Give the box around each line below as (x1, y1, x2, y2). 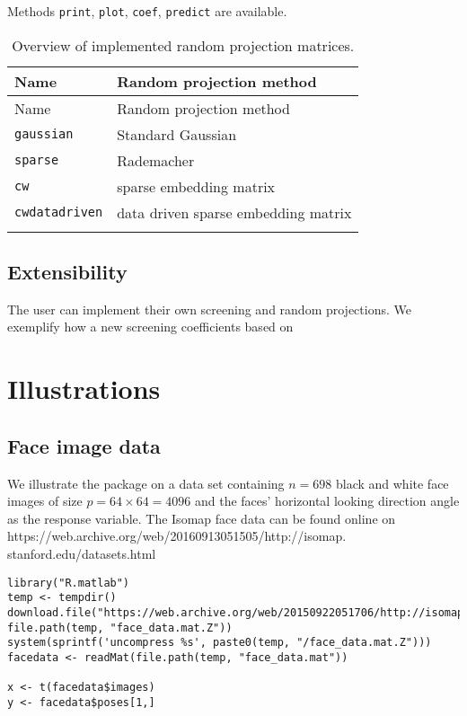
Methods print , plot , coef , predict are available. (7, 2, 287, 20)
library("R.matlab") (7, 576, 130, 589)
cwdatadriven (14, 205, 103, 220)
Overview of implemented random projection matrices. (12, 34, 355, 56)
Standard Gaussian (117, 123, 237, 145)
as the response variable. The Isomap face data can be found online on (7, 508, 396, 527)
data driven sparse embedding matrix (117, 201, 352, 223)
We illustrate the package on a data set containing (7, 473, 285, 492)
